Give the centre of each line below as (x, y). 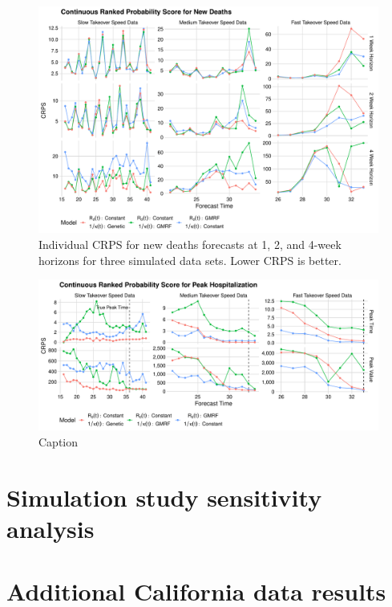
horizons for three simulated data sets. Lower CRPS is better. (190, 260)
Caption (59, 441)
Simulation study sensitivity (164, 497)
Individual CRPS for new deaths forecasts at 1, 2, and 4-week (190, 244)
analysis (51, 528)
